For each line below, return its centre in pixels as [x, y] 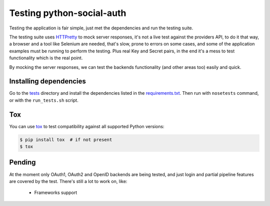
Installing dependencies [47, 82]
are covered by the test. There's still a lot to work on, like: [68, 181]
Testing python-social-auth [68, 13]
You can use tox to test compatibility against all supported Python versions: [87, 126]
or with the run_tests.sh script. [44, 100]
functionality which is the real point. [46, 58]
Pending [22, 162]
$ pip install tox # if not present [66, 139]
